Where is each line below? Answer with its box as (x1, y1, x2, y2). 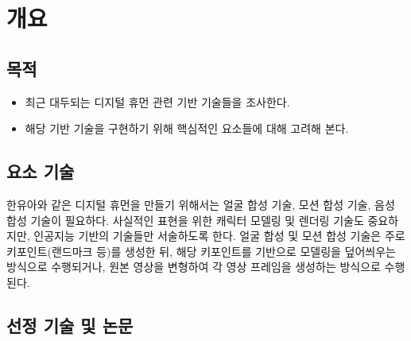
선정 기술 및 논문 (6, 312, 134, 337)
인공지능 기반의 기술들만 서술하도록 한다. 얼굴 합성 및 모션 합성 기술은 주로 (33, 227, 405, 244)
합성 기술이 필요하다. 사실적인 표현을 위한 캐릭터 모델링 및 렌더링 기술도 (6, 211, 364, 228)
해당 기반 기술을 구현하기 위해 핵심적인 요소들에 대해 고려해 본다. (25, 120, 349, 137)
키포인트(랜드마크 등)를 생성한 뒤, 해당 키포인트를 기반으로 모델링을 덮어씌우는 (6, 242, 396, 259)
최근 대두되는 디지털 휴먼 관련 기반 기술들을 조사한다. (25, 93, 290, 110)
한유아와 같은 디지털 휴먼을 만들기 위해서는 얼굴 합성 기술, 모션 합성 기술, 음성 (6, 196, 395, 212)
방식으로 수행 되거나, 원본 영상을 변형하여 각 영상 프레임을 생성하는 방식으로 (6, 258, 381, 275)
